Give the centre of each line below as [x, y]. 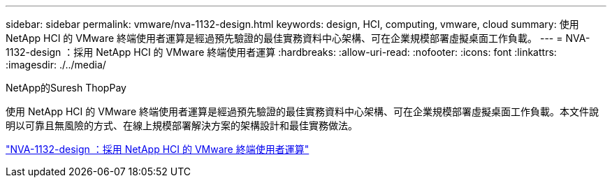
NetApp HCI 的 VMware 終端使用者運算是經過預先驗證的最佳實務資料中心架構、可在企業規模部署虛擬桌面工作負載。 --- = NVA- [298, 38]
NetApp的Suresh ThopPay [66, 88]
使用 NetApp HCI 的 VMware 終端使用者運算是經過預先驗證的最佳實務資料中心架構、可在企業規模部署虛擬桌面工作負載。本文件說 [302, 111]
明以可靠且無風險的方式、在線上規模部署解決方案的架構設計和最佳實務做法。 [182, 125]
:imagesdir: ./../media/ [56, 65]
